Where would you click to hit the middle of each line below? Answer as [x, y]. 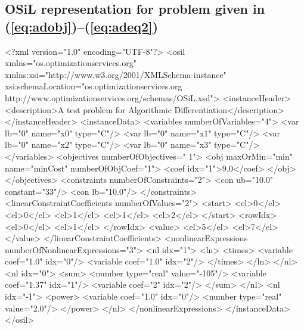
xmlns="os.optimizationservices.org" [71, 63]
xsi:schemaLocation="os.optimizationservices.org [94, 86]
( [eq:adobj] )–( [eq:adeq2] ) [82, 26]
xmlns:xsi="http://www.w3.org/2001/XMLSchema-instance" [116, 74]
